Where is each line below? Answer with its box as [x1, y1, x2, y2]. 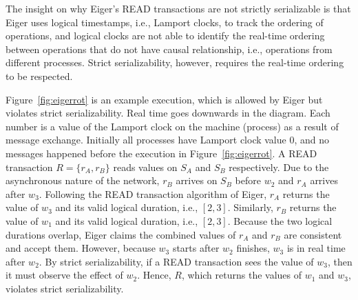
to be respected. [6, 68, 73, 83]
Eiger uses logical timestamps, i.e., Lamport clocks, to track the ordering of [6, 14, 324, 29]
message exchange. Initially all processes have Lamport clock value [6, 132, 286, 147]
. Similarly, [227, 200, 273, 214]
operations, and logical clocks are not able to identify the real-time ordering [6, 28, 325, 43]
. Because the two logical [227, 213, 333, 228]
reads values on [113, 159, 178, 174]
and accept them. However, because [6, 241, 156, 255]
